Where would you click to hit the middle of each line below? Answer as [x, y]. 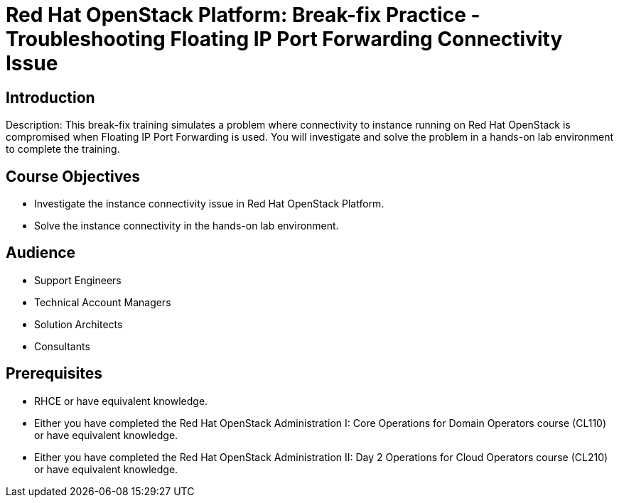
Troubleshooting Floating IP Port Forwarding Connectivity [284, 39]
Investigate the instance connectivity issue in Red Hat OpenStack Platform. [209, 204]
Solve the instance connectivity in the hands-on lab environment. [187, 226]
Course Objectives [73, 176]
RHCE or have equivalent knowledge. [121, 401]
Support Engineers [78, 280]
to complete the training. [63, 149]
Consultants [62, 346]
